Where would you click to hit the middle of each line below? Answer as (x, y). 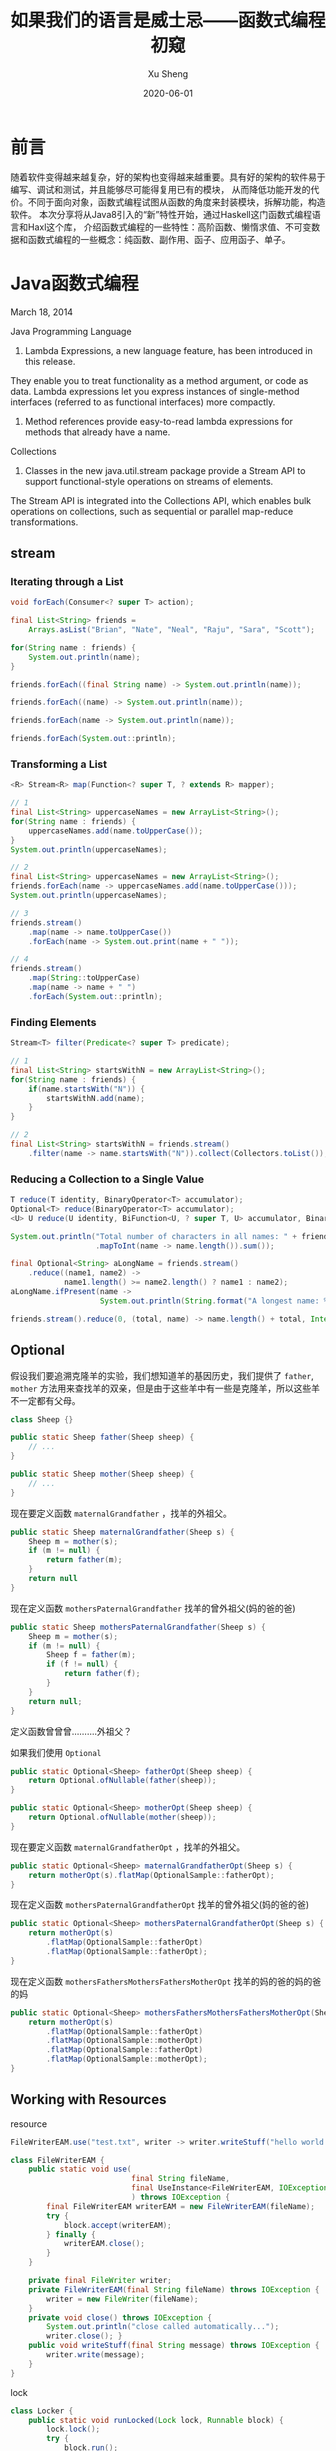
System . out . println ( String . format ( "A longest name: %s (216, 1301)
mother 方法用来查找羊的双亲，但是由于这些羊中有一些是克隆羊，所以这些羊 (165, 1388)
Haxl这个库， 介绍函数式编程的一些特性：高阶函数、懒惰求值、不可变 (169, 227)
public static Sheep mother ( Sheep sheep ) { (102, 1474)
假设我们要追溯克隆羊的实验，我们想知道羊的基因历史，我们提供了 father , (162, 1375)
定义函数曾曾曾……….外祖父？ (71, 1731)
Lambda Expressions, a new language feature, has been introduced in (168, 350)
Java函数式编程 (74, 283)
